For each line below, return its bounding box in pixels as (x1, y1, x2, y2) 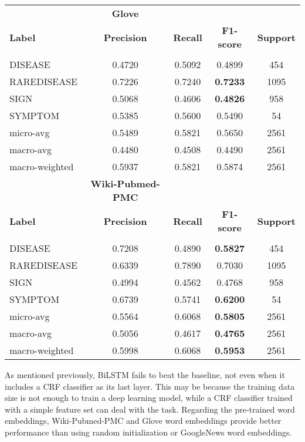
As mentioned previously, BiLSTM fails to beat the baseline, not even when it (5, 369, 285, 380)
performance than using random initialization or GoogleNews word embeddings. (5, 426, 292, 438)
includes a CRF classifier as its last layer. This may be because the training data (5, 380, 295, 392)
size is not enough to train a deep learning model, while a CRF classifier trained (5, 392, 293, 404)
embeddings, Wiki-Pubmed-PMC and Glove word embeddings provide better (5, 414, 282, 427)
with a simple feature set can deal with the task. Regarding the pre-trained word (5, 403, 295, 415)
